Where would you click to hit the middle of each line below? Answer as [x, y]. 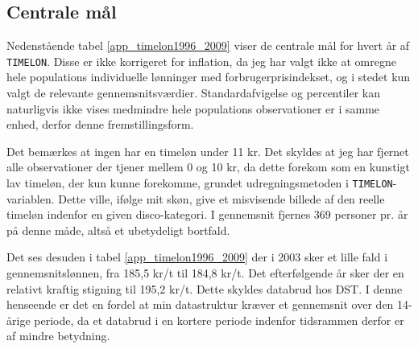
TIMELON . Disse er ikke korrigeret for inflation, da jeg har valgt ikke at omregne [201, 61]
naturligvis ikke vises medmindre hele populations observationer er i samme [193, 108]
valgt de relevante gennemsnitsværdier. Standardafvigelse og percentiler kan [194, 93]
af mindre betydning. [58, 336]
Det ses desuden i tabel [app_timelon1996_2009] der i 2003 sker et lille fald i [197, 257]
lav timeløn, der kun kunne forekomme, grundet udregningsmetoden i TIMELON [200, 183]
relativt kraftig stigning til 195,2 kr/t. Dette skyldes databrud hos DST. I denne [205, 288]
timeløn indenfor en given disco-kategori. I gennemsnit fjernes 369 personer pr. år [207, 214]
